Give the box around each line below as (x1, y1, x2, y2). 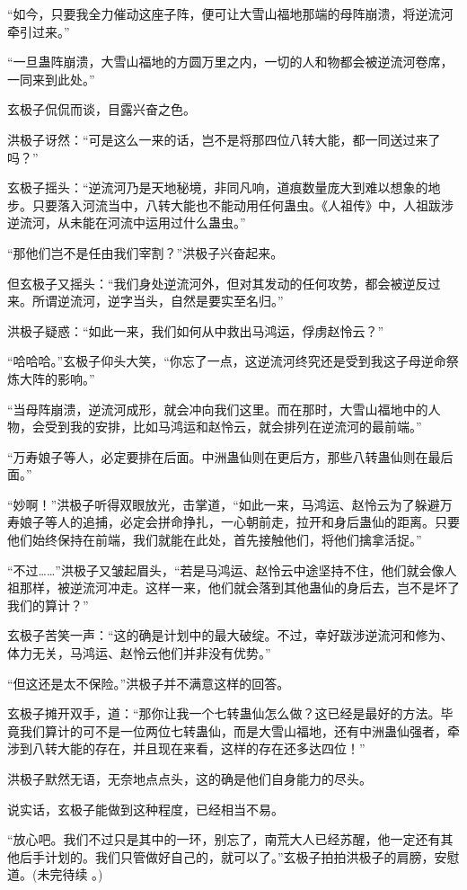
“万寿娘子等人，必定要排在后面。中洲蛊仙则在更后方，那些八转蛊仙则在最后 (7, 447, 454, 466)
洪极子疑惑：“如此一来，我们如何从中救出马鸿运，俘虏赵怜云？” (7, 321, 384, 340)
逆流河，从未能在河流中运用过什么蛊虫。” (7, 213, 246, 232)
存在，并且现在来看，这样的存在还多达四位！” (94, 739, 366, 758)
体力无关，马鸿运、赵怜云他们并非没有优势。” (7, 644, 271, 663)
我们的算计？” (7, 595, 89, 614)
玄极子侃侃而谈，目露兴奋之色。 (7, 100, 196, 119)
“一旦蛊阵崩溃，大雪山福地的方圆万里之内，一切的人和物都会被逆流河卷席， (7, 52, 454, 71)
